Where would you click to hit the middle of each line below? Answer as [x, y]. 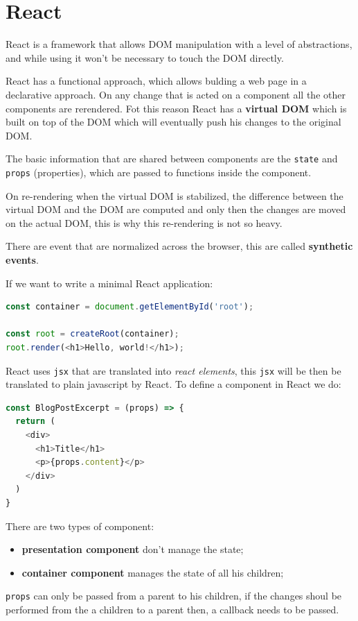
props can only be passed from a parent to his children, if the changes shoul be [174, 596]
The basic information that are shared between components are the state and [172, 159]
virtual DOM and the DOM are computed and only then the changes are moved [176, 209]
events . [22, 259]
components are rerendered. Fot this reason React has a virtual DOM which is [176, 108]
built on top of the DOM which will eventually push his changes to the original [173, 122]
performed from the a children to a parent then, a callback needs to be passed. [172, 609]
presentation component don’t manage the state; [133, 549]
